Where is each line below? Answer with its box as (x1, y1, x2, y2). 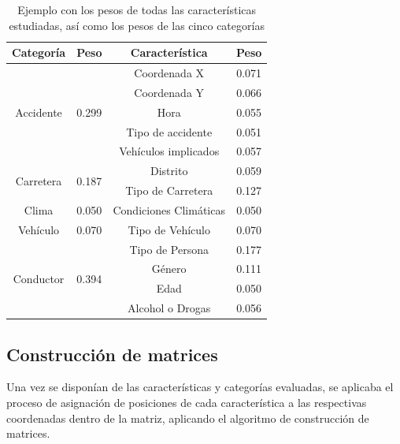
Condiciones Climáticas (113, 201, 225, 218)
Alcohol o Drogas (128, 300, 211, 316)
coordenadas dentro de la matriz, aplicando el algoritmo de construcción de (6, 409, 369, 426)
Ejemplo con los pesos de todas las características (17, 2, 257, 17)
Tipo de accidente (126, 123, 213, 140)
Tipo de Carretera (125, 182, 213, 199)
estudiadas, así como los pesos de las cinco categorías (9, 17, 265, 33)
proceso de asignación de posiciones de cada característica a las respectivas (6, 394, 367, 411)
